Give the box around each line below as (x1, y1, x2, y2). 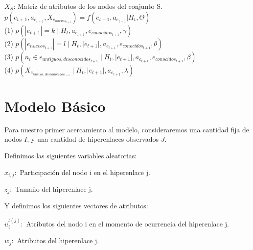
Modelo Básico (4, 96, 106, 116)
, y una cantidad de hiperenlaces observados (27, 134, 159, 144)
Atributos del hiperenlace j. (17, 235, 99, 246)
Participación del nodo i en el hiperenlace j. (20, 167, 150, 177)
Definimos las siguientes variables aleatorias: (4, 150, 137, 160)
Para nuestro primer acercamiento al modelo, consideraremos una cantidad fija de (4, 124, 250, 134)
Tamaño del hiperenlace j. (15, 183, 93, 194)
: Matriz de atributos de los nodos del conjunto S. (13, 1, 162, 11)
